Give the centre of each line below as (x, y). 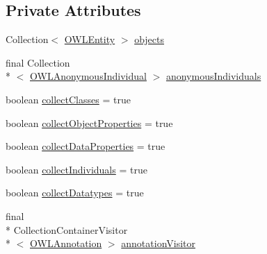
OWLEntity (90, 39)
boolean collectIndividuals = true (76, 169)
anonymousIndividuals (213, 76)
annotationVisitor (158, 243)
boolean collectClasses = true (68, 99)
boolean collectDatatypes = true (75, 193)
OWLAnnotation (66, 243)
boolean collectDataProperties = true (86, 146)
